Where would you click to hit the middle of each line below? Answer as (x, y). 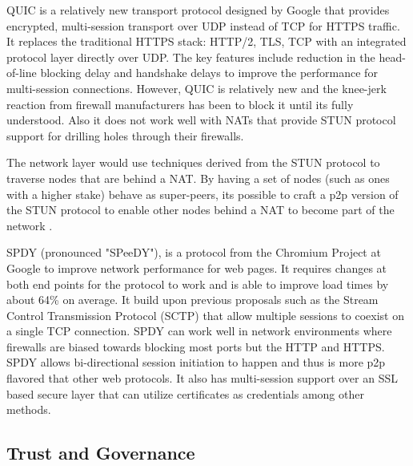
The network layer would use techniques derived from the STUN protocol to (193, 162)
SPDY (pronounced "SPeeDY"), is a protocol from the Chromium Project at (194, 252)
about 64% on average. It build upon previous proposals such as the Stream (192, 300)
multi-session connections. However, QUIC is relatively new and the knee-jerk (196, 88)
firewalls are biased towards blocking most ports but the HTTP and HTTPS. (196, 346)
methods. (29, 409)
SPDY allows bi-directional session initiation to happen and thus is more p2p (196, 362)
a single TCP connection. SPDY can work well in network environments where (199, 331)
